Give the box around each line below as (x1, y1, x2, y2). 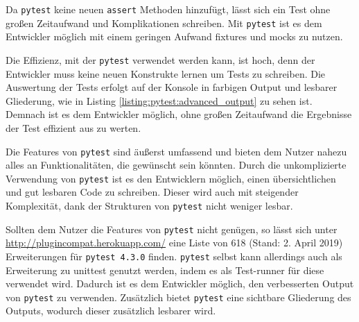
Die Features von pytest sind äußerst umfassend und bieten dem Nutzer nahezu (6, 144, 347, 158)
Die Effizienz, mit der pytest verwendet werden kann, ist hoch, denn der (6, 52, 315, 67)
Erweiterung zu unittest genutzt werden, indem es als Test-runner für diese (6, 262, 324, 277)
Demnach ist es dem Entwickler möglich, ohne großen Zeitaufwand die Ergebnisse (6, 107, 352, 121)
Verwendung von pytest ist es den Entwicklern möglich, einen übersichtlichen (6, 171, 336, 185)
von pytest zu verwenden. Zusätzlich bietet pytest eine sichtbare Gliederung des (6, 289, 351, 304)
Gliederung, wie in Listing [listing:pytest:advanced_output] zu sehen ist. (6, 93, 313, 108)
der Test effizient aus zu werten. (6, 120, 141, 135)
